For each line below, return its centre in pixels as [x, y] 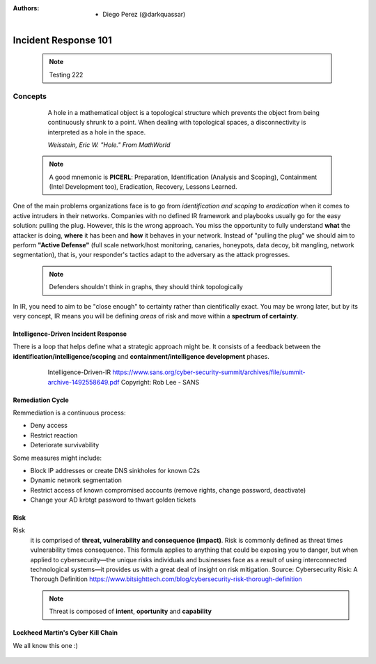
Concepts [30, 96]
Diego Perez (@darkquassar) [144, 14]
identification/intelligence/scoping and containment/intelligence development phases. [141, 356]
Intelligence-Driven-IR [79, 372]
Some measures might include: [57, 458]
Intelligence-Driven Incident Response [70, 334]
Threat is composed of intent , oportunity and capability [131, 611]
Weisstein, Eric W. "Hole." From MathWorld [109, 145]
